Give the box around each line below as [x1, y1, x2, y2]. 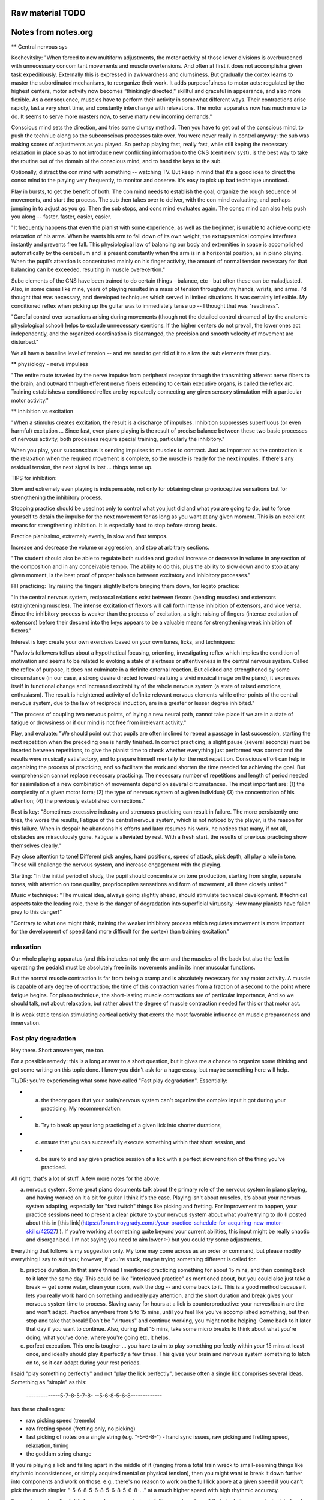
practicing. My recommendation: [41, 1105, 122, 1112]
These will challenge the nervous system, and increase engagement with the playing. [11, 861, 222, 868]
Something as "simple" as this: [11, 1378, 87, 1385]
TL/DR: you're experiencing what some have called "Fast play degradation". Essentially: [11, 1077, 228, 1084]
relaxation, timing [26, 1442, 69, 1449]
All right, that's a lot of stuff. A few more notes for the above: [11, 1175, 161, 1182]
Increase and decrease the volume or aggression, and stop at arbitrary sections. [11, 544, 210, 551]
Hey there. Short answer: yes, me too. [11, 1047, 105, 1054]
